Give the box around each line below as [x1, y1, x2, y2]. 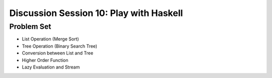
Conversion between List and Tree [22, 50, 93, 56]
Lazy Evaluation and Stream [22, 64, 80, 70]
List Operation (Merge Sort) [22, 36, 79, 42]
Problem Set [9, 22, 51, 31]
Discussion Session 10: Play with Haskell [9, 7, 183, 18]
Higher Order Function [22, 57, 69, 63]
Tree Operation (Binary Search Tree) [22, 43, 98, 49]
